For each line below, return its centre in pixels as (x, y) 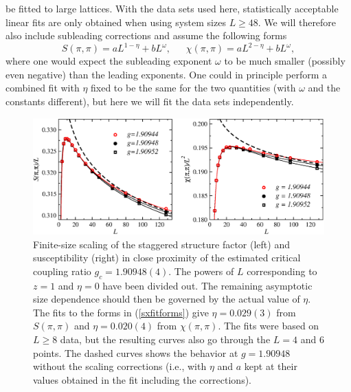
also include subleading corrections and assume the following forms (146, 35)
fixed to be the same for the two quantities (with (193, 88)
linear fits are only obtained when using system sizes (116, 22)
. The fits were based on (269, 326)
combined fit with (43, 88)
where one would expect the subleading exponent (109, 61)
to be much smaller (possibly (285, 61)
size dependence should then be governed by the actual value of (167, 299)
